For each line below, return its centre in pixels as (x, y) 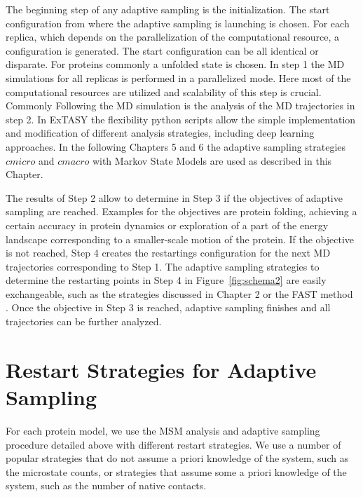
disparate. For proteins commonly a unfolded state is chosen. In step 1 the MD (175, 64)
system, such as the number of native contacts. (106, 485)
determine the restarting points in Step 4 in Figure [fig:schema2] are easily (166, 280)
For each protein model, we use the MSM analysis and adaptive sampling (163, 430)
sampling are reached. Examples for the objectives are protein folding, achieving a (181, 211)
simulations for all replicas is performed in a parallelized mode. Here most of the (178, 77)
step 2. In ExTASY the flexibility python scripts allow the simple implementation (181, 119)
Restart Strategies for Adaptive (161, 369)
